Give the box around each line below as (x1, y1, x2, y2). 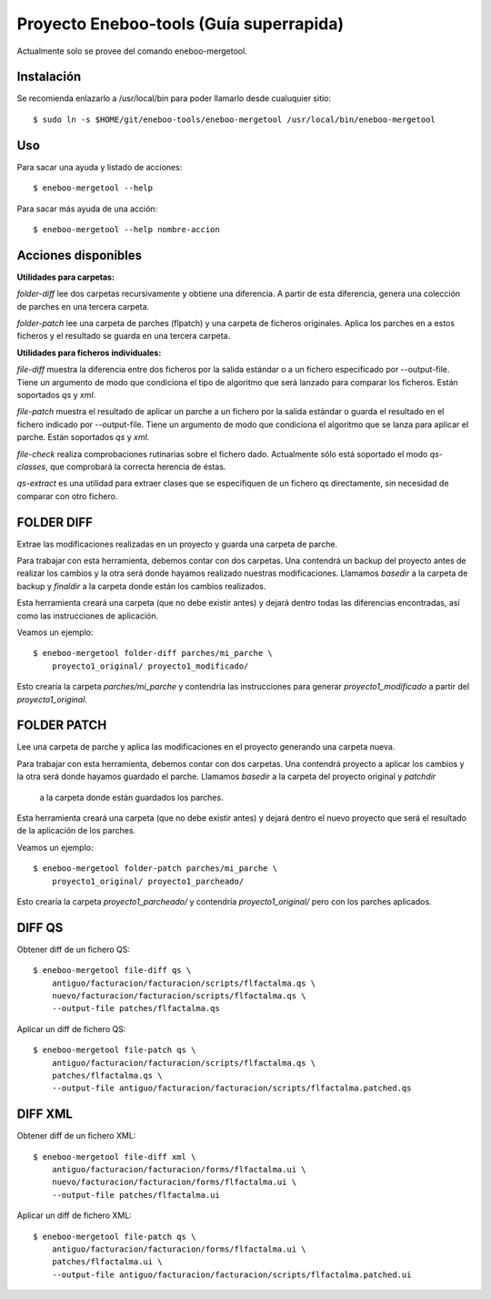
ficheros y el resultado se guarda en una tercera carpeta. (16, 331, 231, 342)
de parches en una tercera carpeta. (16, 301, 150, 312)
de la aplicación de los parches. (16, 825, 136, 836)
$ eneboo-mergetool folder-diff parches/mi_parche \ (33, 648, 273, 659)
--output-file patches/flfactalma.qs (51, 1003, 220, 1014)
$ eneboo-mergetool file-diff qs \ (33, 966, 192, 976)
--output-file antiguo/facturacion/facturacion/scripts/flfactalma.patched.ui (51, 1269, 412, 1280)
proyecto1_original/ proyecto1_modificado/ (51, 660, 249, 671)
